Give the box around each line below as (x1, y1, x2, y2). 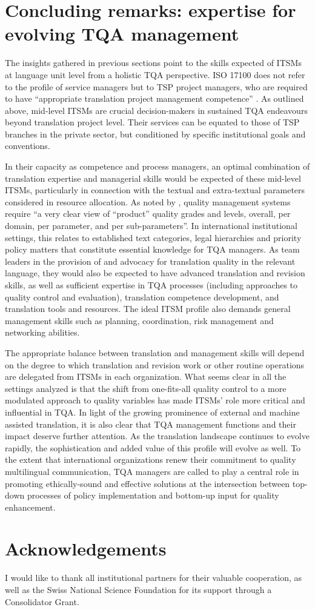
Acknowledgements (5, 536, 167, 561)
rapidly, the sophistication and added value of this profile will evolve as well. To (5, 441, 301, 454)
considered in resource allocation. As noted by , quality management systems (5, 195, 291, 208)
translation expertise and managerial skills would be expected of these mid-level (5, 171, 301, 184)
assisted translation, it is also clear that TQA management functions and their (5, 417, 296, 430)
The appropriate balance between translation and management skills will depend (5, 346, 305, 359)
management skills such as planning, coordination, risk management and (5, 314, 274, 327)
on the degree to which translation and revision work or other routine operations (5, 358, 305, 371)
